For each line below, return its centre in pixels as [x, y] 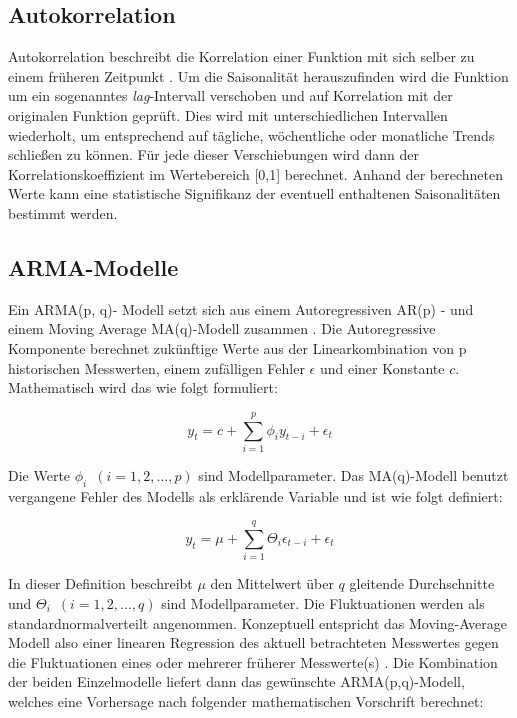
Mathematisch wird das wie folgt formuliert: [143, 387]
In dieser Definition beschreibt [100, 583]
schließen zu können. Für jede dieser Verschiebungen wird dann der [214, 154]
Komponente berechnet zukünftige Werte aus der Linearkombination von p [237, 347]
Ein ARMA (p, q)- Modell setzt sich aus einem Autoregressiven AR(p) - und [241, 308]
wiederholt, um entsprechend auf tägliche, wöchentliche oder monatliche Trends [251, 134]
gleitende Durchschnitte [422, 583]
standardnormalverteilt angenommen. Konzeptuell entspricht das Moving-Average [257, 622]
